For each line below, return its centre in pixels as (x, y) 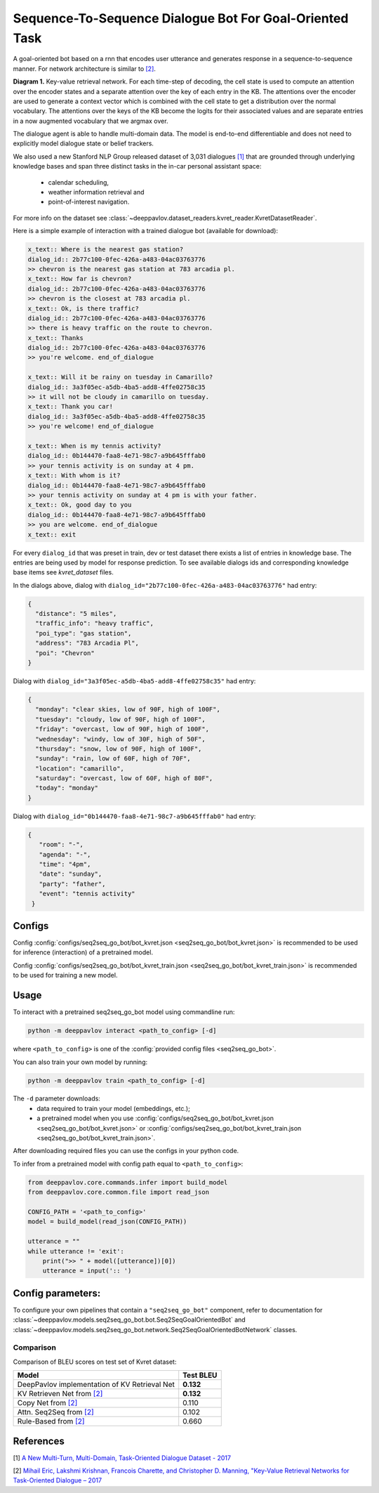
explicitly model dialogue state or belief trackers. (84, 143)
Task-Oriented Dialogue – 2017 (57, 1480)
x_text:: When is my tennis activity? (94, 446)
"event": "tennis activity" (87, 894)
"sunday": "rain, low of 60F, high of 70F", (113, 759)
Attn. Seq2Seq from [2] (55, 1412)
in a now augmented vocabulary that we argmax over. (91, 121)
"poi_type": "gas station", (84, 633)
